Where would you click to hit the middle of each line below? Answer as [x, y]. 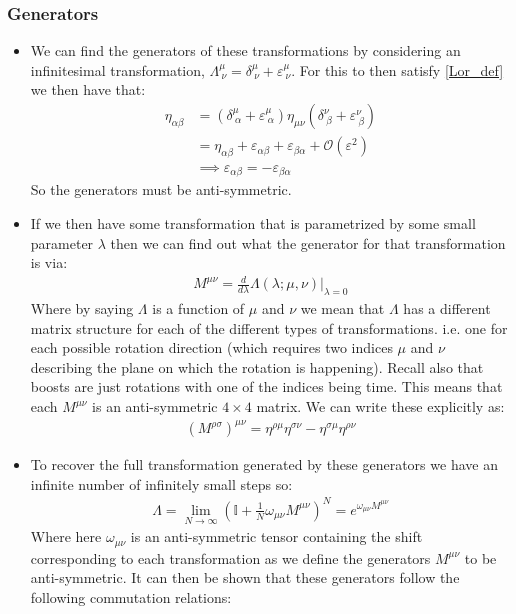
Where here [66, 536]
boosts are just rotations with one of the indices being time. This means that [266, 386]
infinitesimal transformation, [117, 69]
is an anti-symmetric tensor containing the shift [276, 536]
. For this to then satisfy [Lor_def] [397, 69]
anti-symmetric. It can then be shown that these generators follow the [245, 577]
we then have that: [88, 89]
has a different [447, 308]
